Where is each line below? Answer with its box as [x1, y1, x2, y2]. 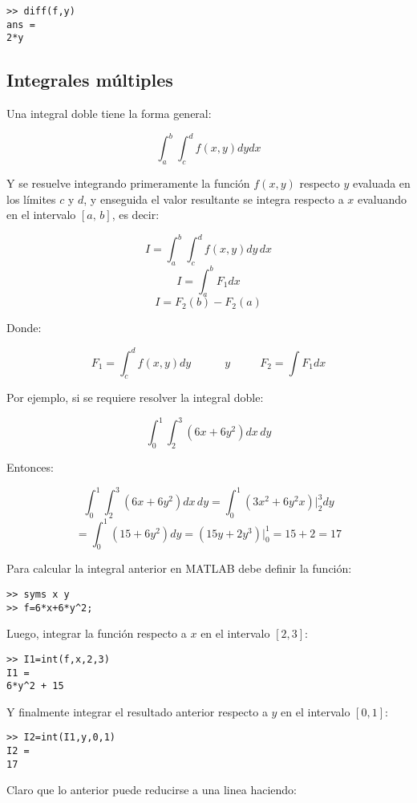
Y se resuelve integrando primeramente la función [6, 175, 250, 192]
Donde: [6, 319, 42, 336]
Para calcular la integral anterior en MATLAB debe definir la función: [6, 560, 352, 577]
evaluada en [352, 175, 411, 192]
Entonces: [6, 459, 54, 476]
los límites [6, 190, 56, 207]
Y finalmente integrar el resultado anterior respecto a [6, 703, 268, 720]
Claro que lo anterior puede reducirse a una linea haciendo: [6, 781, 297, 798]
